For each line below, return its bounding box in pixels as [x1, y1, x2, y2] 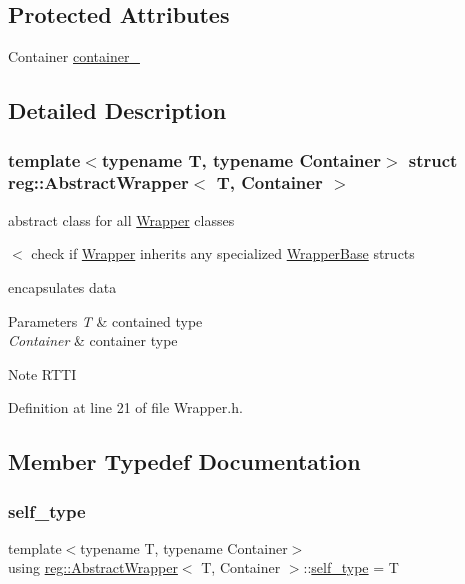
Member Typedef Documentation [8, 446, 361, 477]
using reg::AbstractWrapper [8, 557, 178, 578]
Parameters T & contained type [8, 310, 203, 331]
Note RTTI [8, 363, 77, 384]
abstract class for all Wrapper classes [8, 209, 235, 230]
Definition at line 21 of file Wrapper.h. [8, 397, 243, 418]
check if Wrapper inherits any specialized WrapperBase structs [31, 243, 415, 264]
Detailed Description [8, 95, 227, 126]
